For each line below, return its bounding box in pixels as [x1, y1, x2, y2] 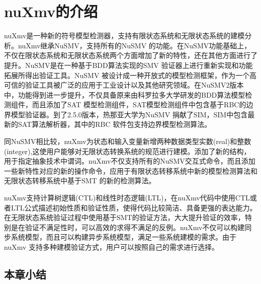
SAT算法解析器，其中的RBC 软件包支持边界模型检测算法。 [18, 119, 212, 129]
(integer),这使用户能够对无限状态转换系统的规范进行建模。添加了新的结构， [4, 146, 251, 156]
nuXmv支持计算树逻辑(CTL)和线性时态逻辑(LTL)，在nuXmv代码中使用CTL [4, 192, 250, 203]
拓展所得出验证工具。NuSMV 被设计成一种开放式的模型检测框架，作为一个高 [4, 69, 257, 80]
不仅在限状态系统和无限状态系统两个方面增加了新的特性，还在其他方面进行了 [4, 50, 257, 60]
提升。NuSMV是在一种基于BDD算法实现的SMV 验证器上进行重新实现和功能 [4, 59, 253, 70]
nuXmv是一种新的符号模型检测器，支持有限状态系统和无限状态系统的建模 [4, 30, 245, 41]
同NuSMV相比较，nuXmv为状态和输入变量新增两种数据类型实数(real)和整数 [4, 136, 251, 147]
